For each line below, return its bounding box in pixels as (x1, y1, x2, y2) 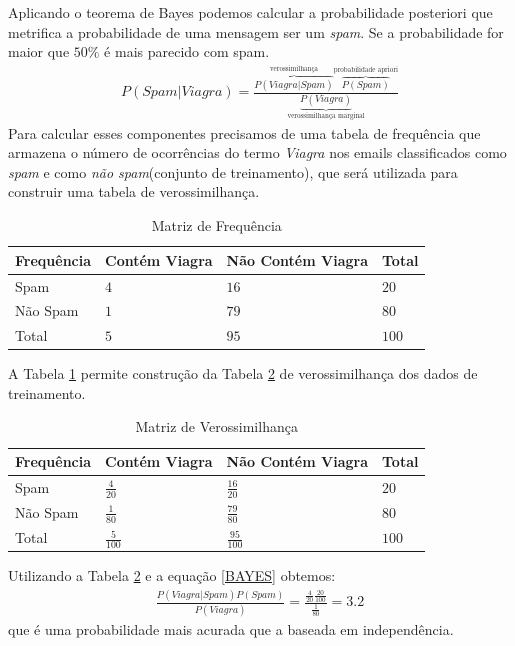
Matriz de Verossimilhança (135, 416, 298, 437)
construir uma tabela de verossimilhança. (8, 181, 260, 202)
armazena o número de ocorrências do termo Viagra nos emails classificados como (8, 142, 507, 163)
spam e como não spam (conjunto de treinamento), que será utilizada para (8, 161, 458, 182)
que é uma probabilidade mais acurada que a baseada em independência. (8, 618, 454, 639)
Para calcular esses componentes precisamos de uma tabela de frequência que (8, 122, 481, 143)
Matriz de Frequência (151, 215, 282, 236)
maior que (8, 41, 70, 62)
